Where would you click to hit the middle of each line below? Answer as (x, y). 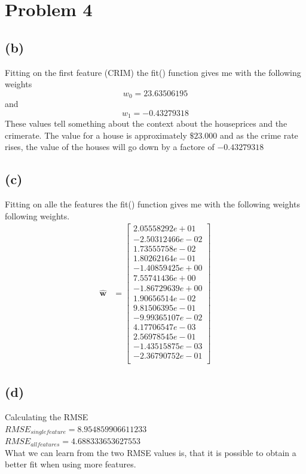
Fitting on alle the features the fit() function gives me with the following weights (152, 204)
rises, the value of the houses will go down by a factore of (110, 147)
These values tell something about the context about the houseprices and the (146, 123)
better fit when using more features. (71, 464)
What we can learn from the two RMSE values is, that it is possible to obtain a (151, 452)
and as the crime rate (259, 135)
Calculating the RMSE (47, 417)
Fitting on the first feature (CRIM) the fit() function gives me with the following (153, 72)
